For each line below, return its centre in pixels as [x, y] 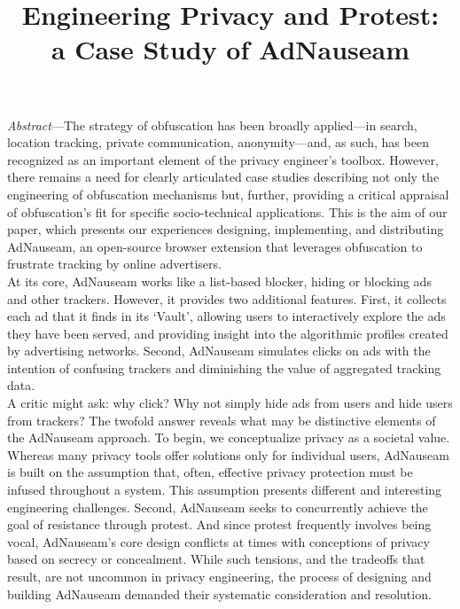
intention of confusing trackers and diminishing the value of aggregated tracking [224, 367]
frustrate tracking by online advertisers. [114, 264]
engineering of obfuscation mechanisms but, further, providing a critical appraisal [228, 194]
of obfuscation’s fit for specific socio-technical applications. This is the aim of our [227, 211]
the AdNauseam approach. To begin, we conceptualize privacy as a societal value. [229, 437]
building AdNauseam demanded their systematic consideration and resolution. [219, 593]
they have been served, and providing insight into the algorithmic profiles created [228, 333]
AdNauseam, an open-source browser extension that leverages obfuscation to [215, 246]
